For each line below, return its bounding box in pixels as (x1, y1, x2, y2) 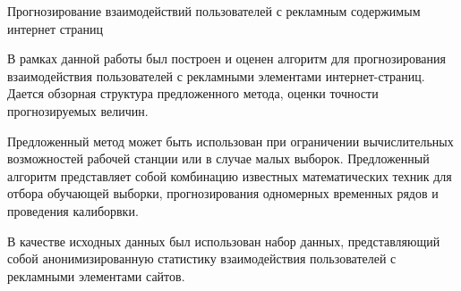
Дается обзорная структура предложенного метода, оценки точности (7, 84, 379, 103)
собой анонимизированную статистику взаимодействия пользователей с (7, 249, 397, 268)
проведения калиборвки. (7, 201, 139, 220)
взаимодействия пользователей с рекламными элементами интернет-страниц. (7, 66, 425, 85)
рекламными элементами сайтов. (7, 266, 185, 285)
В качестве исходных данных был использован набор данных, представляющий (7, 231, 440, 250)
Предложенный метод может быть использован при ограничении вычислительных (7, 131, 454, 150)
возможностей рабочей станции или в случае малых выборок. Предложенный (7, 149, 430, 168)
